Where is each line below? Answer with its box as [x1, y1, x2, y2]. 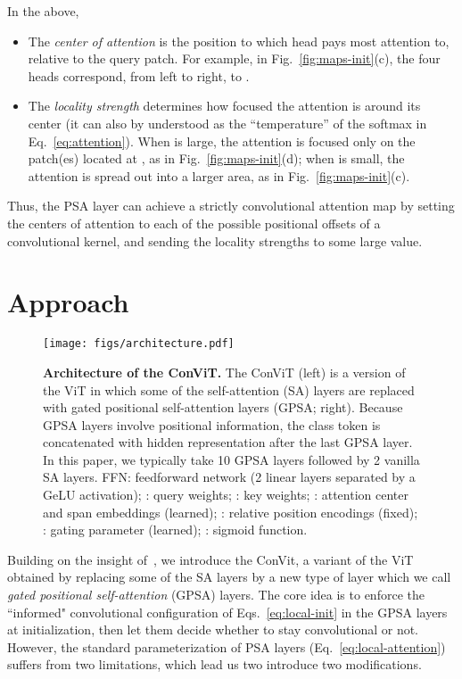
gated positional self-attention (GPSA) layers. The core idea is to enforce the [7, 585, 425, 604]
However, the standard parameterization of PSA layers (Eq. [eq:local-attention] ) [7, 637, 446, 656]
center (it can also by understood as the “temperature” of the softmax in [28, 113, 427, 132]
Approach [7, 284, 129, 320]
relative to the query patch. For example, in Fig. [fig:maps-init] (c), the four [28, 49, 441, 68]
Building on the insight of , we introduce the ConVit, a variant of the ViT [7, 550, 414, 568]
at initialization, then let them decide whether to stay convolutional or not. [7, 620, 419, 639]
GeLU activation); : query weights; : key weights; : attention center [43, 485, 408, 504]
